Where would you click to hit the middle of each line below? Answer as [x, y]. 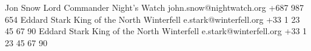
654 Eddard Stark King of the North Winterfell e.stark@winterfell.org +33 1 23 [152, 19]
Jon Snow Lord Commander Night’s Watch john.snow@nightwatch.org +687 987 [155, 7]
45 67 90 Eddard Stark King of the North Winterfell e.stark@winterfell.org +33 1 [156, 31]
